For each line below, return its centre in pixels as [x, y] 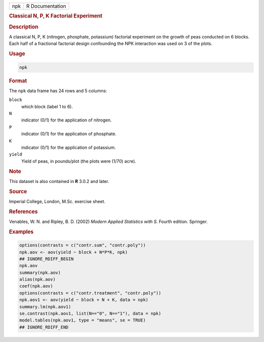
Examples [21, 232]
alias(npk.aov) [37, 280]
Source [18, 191]
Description [24, 27]
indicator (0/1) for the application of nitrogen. [66, 120]
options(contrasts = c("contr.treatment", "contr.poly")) [90, 293]
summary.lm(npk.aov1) [45, 307]
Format [18, 80]
